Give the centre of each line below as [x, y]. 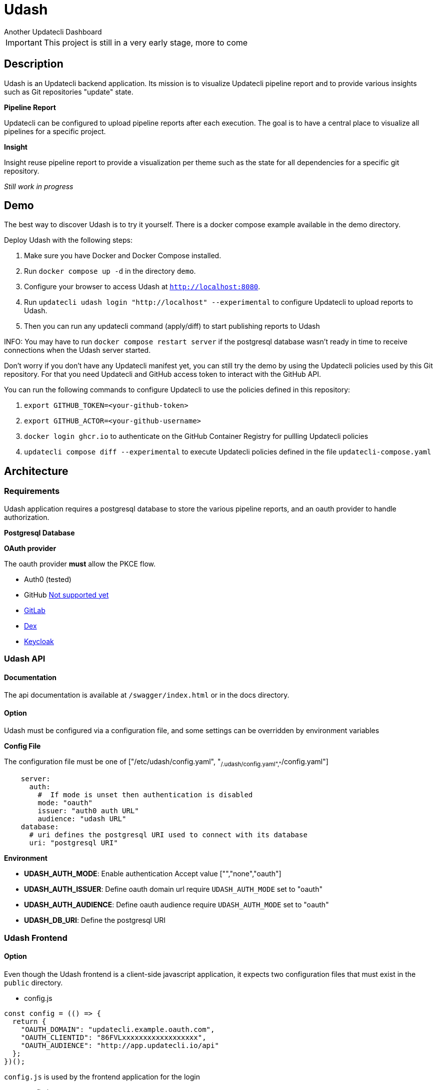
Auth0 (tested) [48, 579]
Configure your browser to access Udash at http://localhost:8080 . [142, 287]
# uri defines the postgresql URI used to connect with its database [168, 835]
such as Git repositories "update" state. [69, 92]
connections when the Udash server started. [77, 350]
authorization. [27, 517]
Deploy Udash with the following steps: [68, 240]
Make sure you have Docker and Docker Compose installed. [123, 256]
